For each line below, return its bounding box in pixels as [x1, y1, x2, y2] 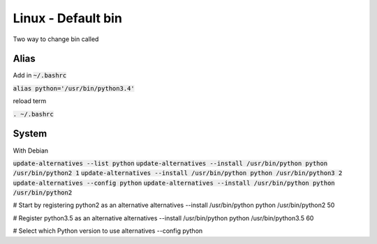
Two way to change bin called [13, 35, 99, 43]
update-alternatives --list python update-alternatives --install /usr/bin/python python [13, 159, 328, 167]
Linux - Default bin [13, 10, 122, 26]
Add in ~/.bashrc [13, 71, 67, 79]
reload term [13, 97, 47, 105]
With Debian [13, 146, 49, 155]
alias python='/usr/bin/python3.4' [13, 84, 135, 92]
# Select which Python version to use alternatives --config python [13, 227, 203, 235]
